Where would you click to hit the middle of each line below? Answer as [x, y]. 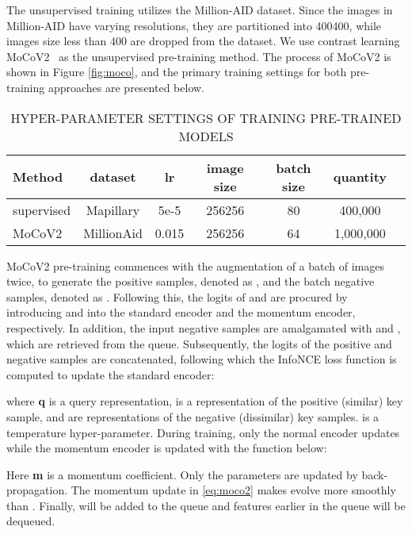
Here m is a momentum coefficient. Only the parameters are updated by [182, 474]
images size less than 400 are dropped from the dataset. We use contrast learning [203, 41]
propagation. [37, 490]
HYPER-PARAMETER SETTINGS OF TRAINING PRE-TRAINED [206, 117]
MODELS [206, 136]
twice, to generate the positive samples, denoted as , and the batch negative [191, 281]
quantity [360, 177]
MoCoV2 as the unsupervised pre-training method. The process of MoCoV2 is [199, 56]
